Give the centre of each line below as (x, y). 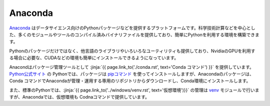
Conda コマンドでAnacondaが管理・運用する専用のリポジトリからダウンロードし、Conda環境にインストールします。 (130, 81)
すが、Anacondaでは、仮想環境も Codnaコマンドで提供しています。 (79, 97)
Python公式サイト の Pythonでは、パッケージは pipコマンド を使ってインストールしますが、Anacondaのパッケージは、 (132, 74)
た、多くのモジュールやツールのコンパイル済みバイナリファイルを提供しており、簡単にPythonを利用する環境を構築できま (134, 34)
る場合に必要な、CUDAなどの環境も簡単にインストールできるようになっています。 (94, 58)
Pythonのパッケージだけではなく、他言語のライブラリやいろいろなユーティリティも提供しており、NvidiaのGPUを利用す (132, 51)
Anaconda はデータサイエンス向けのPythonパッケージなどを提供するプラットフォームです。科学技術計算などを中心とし (132, 28)
